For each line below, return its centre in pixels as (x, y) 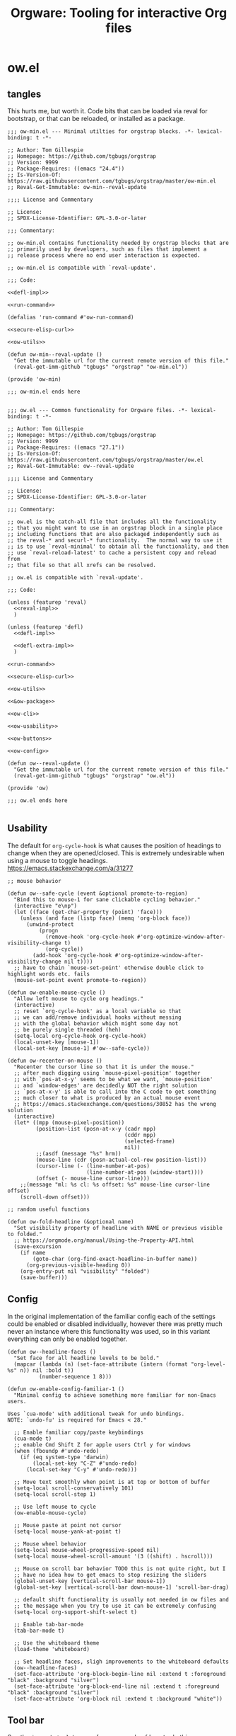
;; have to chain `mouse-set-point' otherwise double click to (108, 968)
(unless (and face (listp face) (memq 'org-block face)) (106, 918)
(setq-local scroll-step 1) (55, 1494)
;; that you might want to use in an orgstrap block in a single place (115, 528)
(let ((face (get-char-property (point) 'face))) (88, 912)
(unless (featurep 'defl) (45, 627)
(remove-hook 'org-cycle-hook (89, 937)
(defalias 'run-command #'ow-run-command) (71, 317)
